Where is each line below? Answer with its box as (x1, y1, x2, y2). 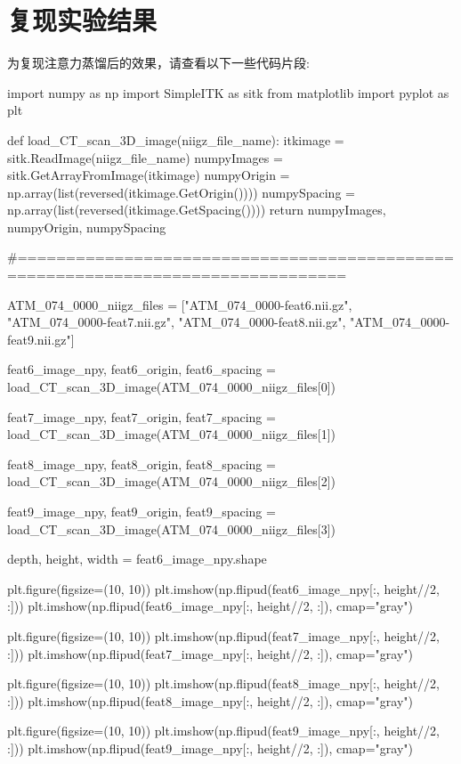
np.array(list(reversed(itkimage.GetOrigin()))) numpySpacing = (7, 183, 355, 201)
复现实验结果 (7, 2, 158, 38)
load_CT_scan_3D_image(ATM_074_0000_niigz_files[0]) (7, 378, 336, 396)
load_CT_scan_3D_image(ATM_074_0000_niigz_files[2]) (7, 472, 336, 491)
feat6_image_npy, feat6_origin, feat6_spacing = (7, 360, 276, 378)
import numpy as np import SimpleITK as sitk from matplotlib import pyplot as (7, 83, 449, 102)
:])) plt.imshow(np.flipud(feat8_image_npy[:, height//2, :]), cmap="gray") (7, 691, 413, 710)
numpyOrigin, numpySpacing (7, 217, 166, 236)
